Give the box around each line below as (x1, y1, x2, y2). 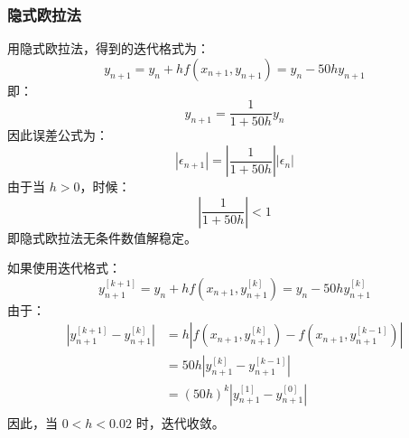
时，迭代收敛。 (135, 413, 225, 432)
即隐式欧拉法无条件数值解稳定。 (7, 228, 197, 247)
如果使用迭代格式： (7, 258, 121, 277)
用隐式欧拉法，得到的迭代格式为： (7, 39, 209, 58)
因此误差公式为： (7, 126, 108, 144)
